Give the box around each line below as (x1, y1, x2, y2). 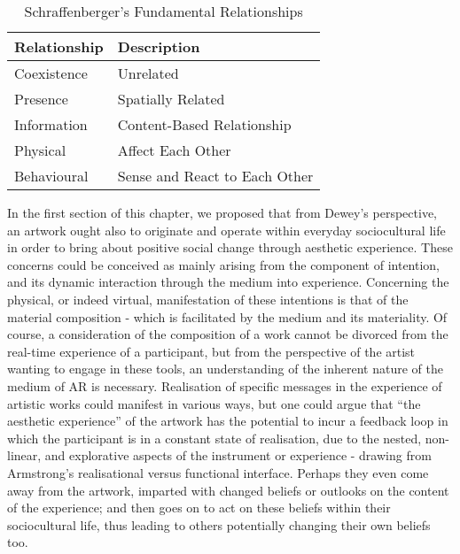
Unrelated (117, 63, 179, 83)
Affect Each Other (117, 140, 231, 160)
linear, (7, 446, 42, 465)
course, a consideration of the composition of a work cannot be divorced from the (7, 325, 448, 343)
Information (14, 114, 88, 135)
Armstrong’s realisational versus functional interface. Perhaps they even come (7, 463, 429, 481)
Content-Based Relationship (117, 114, 292, 135)
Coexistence (14, 63, 88, 83)
